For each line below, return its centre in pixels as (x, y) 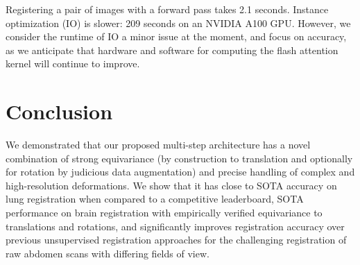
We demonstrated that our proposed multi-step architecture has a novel (158, 145)
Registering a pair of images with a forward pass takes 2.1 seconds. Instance (167, 9)
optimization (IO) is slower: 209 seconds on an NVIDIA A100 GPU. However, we (178, 23)
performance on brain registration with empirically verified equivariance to (164, 213)
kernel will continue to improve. (73, 63)
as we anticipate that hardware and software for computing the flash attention (172, 50)
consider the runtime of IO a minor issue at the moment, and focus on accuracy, (176, 36)
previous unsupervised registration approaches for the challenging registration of (176, 240)
